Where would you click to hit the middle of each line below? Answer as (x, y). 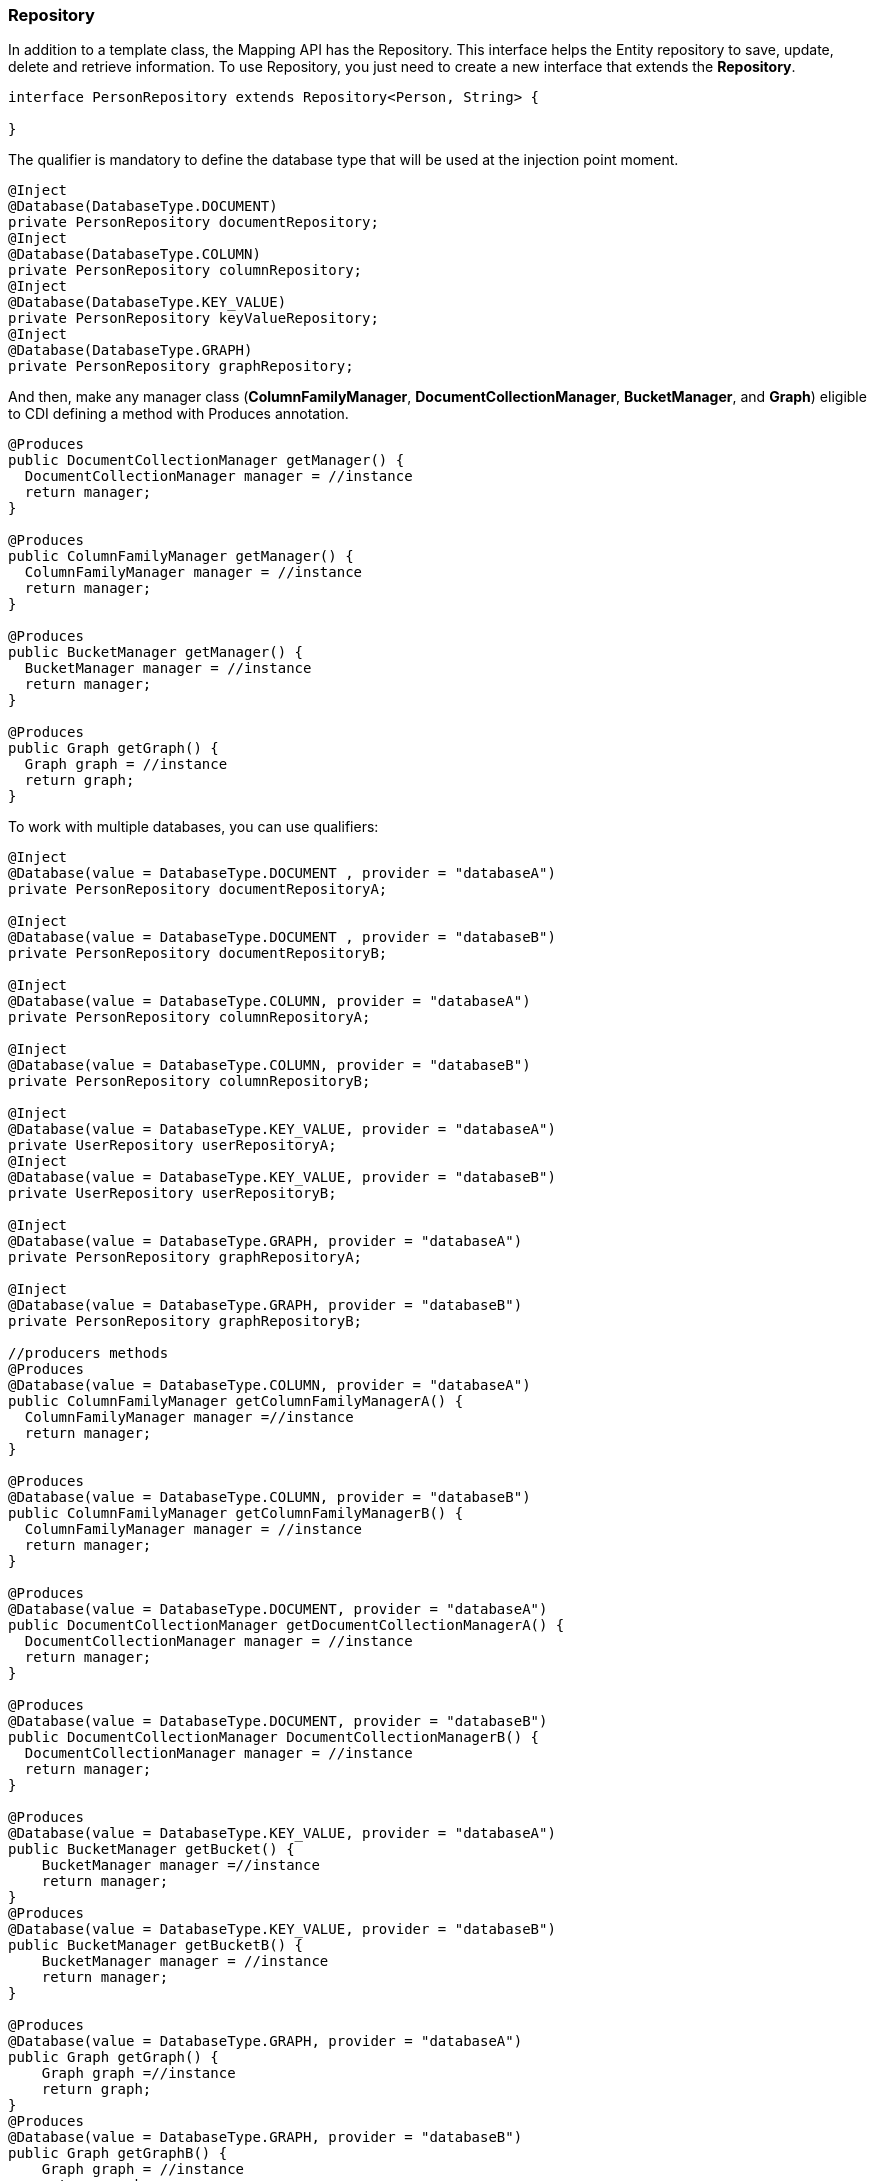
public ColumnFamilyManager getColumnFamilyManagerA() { (236, 1401)
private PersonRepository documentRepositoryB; (198, 953)
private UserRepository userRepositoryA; (172, 1145)
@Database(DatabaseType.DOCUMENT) (143, 206)
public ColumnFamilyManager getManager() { (181, 556)
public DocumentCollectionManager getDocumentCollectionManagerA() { (286, 1625)
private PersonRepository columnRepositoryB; (189, 1081)
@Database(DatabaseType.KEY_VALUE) (147, 302)
